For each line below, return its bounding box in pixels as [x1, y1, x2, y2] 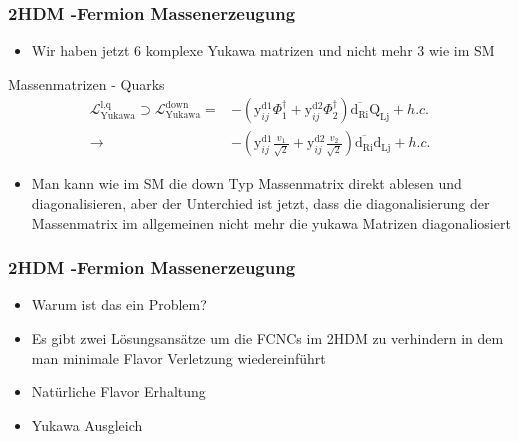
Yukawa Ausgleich [31, 414, 143, 435]
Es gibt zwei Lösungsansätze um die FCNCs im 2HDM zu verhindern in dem [31, 328, 504, 349]
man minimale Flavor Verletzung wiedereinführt [31, 347, 326, 368]
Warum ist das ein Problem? [31, 294, 207, 315]
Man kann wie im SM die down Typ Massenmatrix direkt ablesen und [31, 173, 462, 194]
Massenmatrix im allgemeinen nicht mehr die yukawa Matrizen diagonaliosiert [31, 212, 511, 233]
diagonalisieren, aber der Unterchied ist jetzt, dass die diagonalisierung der [31, 193, 490, 214]
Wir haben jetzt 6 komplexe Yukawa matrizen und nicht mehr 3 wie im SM [31, 40, 495, 61]
